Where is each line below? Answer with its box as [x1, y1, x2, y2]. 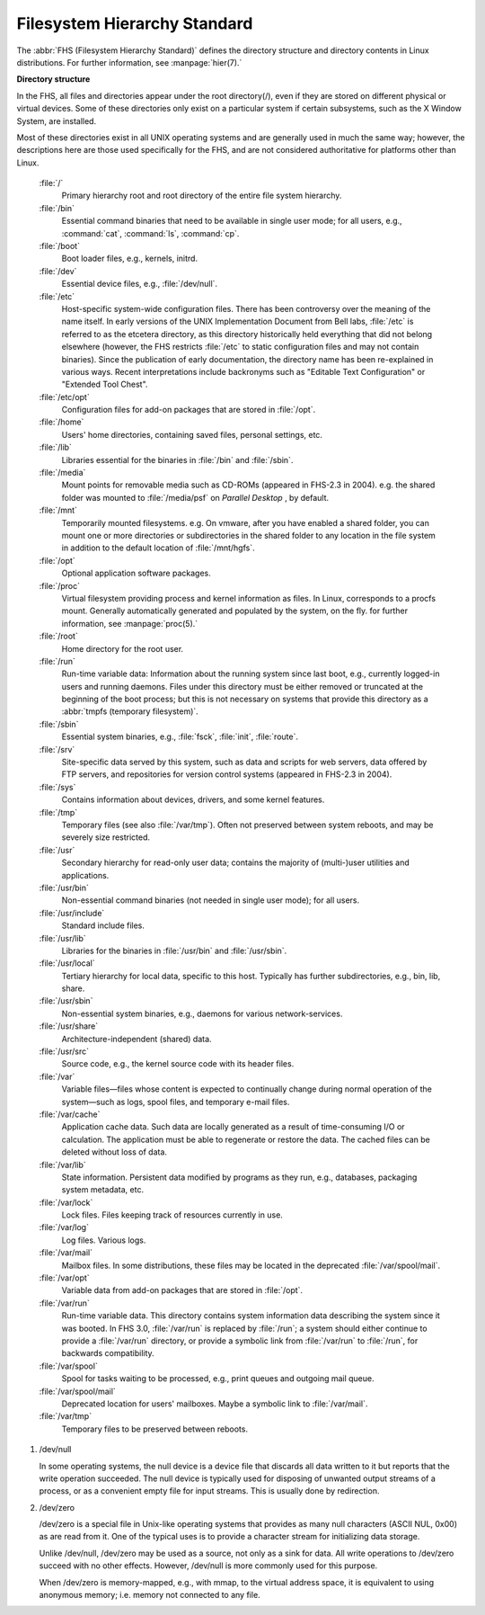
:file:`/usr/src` [39, 1046, 90, 1057]
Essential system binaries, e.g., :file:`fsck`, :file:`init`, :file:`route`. [61, 731, 298, 742]
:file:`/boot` [39, 241, 81, 252]
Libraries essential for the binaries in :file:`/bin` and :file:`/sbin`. [61, 454, 294, 465]
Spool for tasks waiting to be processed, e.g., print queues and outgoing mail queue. [61, 1373, 375, 1384]
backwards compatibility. [61, 1348, 154, 1359]
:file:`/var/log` [39, 1222, 90, 1233]
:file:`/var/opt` [39, 1272, 90, 1283]
